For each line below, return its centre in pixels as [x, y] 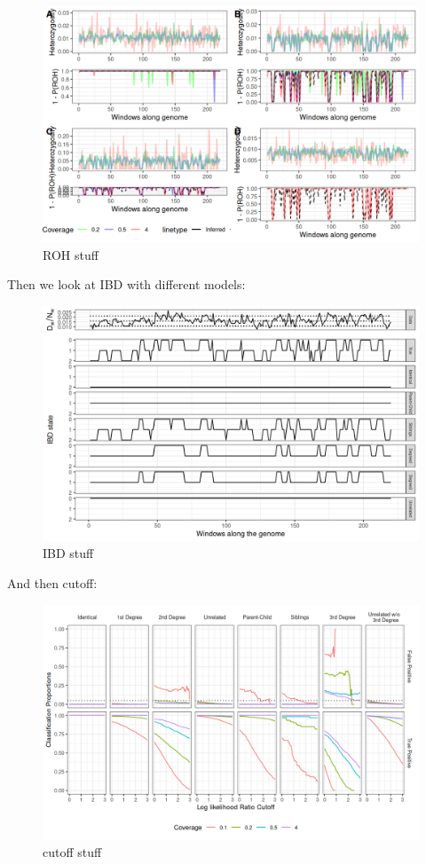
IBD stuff [68, 553]
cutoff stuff [72, 852]
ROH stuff [71, 254]
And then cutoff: [52, 582]
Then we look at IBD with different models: [126, 284]
